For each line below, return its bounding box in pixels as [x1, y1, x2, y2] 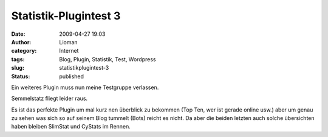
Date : [11, 30, 26, 38]
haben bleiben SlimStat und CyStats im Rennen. [11, 123, 131, 130]
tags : [11, 55, 25, 63]
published [59, 73, 84, 80]
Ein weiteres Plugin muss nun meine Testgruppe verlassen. [11, 84, 159, 91]
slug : [11, 64, 24, 72]
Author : [11, 38, 32, 45]
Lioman [59, 38, 78, 45]
